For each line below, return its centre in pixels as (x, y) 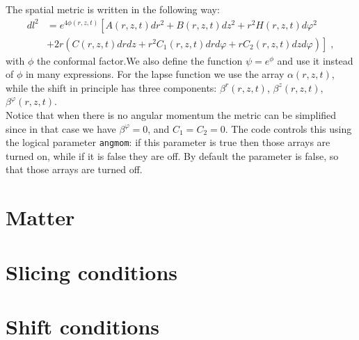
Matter (40, 217)
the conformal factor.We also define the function (139, 60)
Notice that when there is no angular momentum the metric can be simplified (171, 115)
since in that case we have (61, 128)
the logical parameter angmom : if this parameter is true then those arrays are (168, 142)
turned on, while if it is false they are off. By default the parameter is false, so (172, 155)
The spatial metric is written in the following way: (113, 9)
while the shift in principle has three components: (111, 87)
